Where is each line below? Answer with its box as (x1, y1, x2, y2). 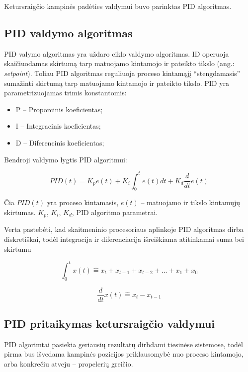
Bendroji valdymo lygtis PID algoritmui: (4, 154, 127, 164)
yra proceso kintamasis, (47, 197, 119, 208)
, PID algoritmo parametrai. (72, 207, 158, 218)
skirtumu (4, 243, 31, 254)
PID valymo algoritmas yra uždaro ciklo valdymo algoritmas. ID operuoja (4, 48, 229, 59)
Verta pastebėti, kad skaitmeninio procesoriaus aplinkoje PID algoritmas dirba (4, 224, 244, 234)
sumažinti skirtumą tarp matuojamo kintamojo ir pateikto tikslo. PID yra (4, 77, 230, 88)
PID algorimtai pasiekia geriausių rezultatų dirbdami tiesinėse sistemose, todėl (4, 339, 243, 349)
